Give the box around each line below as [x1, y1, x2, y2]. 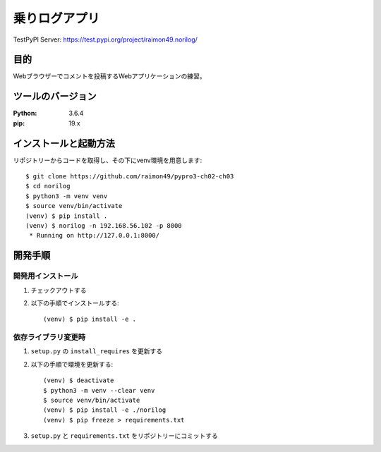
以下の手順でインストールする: [30, 298, 119, 307]
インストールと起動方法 [13, 138, 116, 149]
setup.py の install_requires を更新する [30, 347, 163, 355]
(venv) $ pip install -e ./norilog [43, 406, 167, 414]
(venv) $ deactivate [43, 377, 114, 384]
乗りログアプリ [13, 11, 100, 26]
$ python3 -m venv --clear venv [43, 386, 155, 394]
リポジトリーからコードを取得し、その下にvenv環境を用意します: [13, 156, 202, 164]
